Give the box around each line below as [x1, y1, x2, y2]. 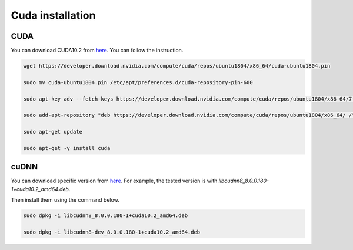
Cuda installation [11, 9, 96, 22]
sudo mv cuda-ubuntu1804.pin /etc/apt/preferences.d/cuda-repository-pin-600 [23, 79, 253, 85]
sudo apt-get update [23, 128, 82, 135]
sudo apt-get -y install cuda [23, 145, 111, 151]
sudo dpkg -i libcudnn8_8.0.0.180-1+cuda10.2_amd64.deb [23, 212, 188, 219]
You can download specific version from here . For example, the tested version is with [11, 177, 218, 185]
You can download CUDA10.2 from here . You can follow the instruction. [11, 47, 184, 54]
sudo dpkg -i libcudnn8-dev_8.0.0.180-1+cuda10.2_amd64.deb [23, 229, 201, 235]
